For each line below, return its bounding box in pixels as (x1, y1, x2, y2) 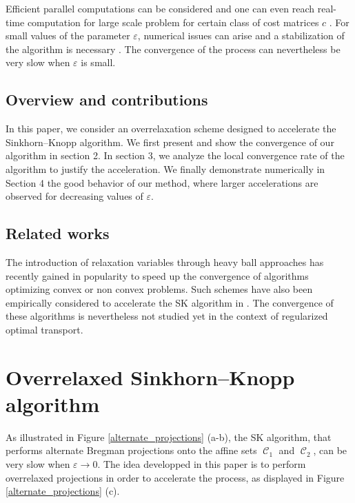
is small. (81, 55, 116, 70)
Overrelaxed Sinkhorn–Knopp (6, 362, 295, 391)
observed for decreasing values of (6, 189, 143, 203)
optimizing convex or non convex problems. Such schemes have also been (6, 282, 313, 296)
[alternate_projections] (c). (6, 484, 120, 498)
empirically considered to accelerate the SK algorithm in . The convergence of (6, 295, 334, 309)
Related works (6, 223, 110, 244)
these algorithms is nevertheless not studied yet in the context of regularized (6, 309, 328, 323)
